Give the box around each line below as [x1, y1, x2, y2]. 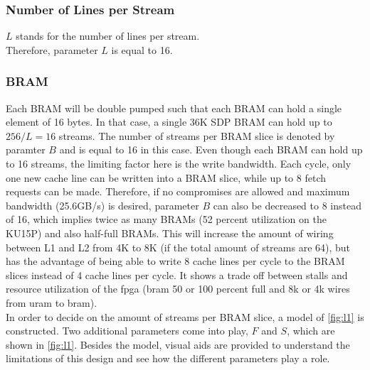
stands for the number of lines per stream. [16, 28, 200, 43]
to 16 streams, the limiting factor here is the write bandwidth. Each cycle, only [6, 156, 351, 170]
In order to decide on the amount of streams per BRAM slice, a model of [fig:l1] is [6, 309, 364, 324]
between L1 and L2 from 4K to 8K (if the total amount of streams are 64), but [6, 239, 351, 254]
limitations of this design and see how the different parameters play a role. [6, 351, 330, 366]
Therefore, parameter [6, 42, 98, 57]
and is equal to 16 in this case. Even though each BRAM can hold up [59, 142, 363, 157]
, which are [287, 323, 335, 338]
